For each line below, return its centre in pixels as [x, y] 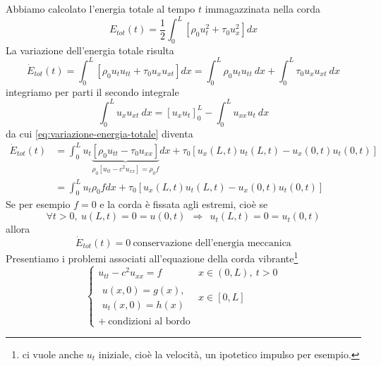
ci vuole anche [53, 354]
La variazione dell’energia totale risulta [90, 50]
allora [18, 229]
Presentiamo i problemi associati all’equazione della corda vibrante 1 [152, 257]
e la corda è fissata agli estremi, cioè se [184, 204]
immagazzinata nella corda [263, 8]
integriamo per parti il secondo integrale [92, 91]
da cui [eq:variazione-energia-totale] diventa [99, 133]
